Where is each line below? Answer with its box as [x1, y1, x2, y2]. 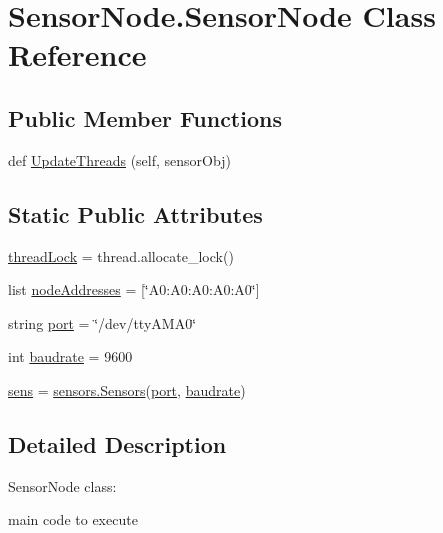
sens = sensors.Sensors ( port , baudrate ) [8, 379, 246, 400]
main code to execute [8, 509, 138, 530]
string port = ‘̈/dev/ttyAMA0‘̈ [8, 312, 197, 333]
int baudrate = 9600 [8, 346, 133, 367]
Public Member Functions [8, 102, 282, 133]
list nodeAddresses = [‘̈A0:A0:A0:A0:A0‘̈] [8, 279, 260, 300]
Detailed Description [8, 428, 227, 459]
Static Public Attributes [8, 198, 263, 229]
